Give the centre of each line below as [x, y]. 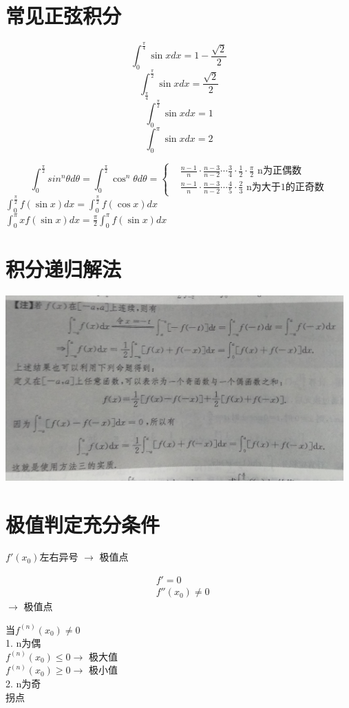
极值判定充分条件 [83, 524]
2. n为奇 [23, 684]
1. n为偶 [23, 643]
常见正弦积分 [64, 15]
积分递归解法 [64, 268]
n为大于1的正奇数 [285, 187]
